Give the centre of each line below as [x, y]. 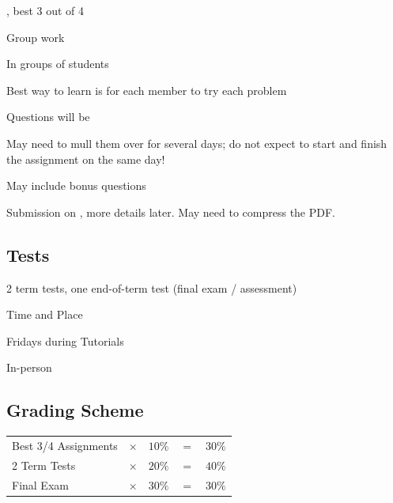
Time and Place [45, 314]
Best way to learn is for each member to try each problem [147, 90]
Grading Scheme [75, 410]
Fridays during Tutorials [65, 340]
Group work [36, 37]
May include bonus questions [76, 185]
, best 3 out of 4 [45, 10]
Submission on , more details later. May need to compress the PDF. [171, 212]
